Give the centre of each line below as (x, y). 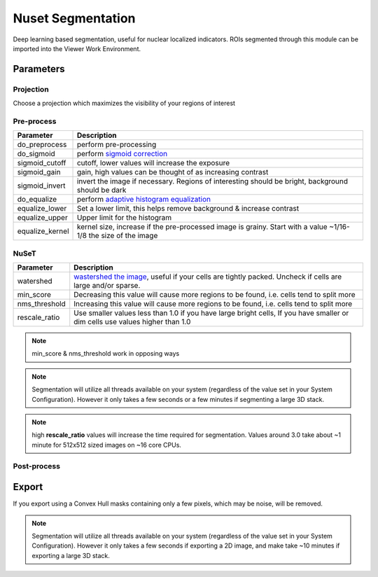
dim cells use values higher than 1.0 (132, 321)
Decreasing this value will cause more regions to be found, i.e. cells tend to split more (215, 294)
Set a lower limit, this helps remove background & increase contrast (188, 209)
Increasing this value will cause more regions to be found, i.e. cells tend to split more (213, 303)
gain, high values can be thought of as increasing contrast (173, 172)
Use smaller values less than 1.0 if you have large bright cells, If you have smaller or (211, 313)
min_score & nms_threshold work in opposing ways (106, 354)
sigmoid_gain (39, 172)
